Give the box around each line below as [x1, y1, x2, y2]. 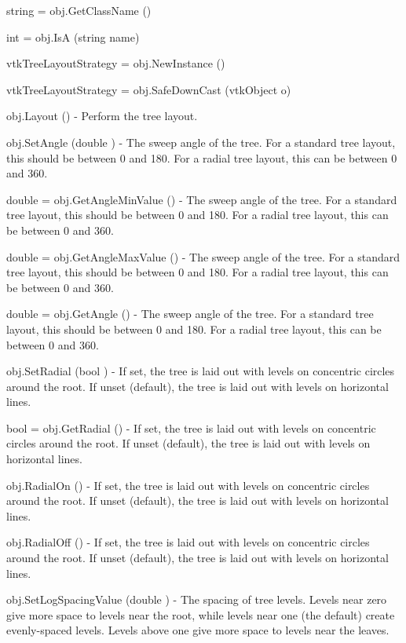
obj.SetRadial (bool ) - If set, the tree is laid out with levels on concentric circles [6, 363, 395, 379]
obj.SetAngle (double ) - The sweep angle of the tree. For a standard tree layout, [6, 133, 396, 150]
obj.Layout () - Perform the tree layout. [6, 108, 198, 124]
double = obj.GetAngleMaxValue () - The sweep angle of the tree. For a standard [6, 248, 401, 265]
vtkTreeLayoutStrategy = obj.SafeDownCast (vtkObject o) [6, 81, 291, 97]
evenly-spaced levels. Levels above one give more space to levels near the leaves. [6, 622, 390, 638]
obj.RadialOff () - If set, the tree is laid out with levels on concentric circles [6, 534, 370, 550]
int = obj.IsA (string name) [6, 28, 140, 45]
